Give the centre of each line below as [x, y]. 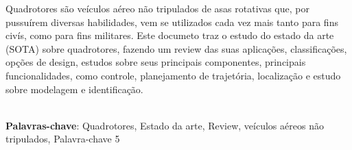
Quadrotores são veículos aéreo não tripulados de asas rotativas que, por [157, 8]
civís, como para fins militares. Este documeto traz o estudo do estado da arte [170, 35]
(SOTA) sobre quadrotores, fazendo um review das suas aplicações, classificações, [176, 48]
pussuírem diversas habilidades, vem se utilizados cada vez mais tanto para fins [172, 22]
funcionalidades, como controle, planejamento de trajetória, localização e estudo [173, 75]
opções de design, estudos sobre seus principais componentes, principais [156, 62]
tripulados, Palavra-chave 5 [63, 139]
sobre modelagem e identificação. [74, 89]
